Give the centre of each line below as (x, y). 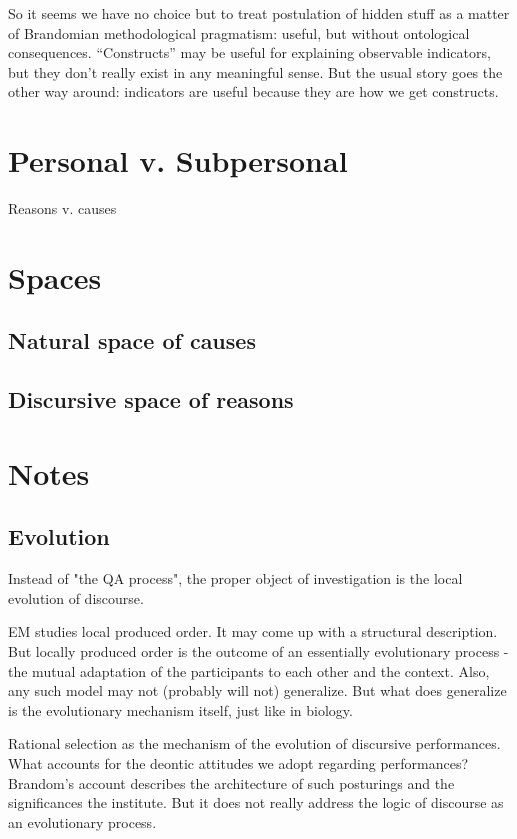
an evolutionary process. (82, 821)
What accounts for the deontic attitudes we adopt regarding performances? (238, 762)
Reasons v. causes (62, 208)
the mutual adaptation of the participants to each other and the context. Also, (249, 670)
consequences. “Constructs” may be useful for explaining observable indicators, (249, 52)
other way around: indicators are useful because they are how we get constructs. (253, 91)
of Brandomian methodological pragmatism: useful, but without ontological (239, 32)
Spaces (55, 276)
